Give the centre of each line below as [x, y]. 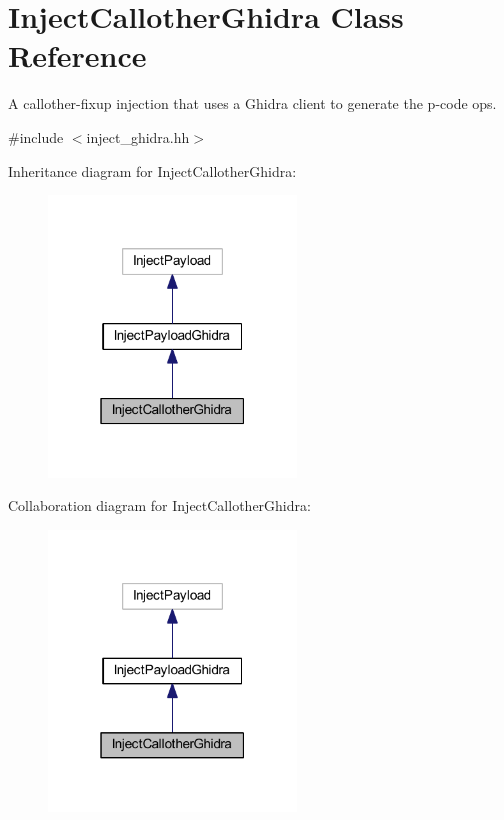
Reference [77, 55]
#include [36, 136]
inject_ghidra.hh [138, 136]
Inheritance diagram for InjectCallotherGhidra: [152, 170]
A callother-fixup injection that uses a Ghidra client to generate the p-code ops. [252, 103]
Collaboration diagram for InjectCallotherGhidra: [159, 505]
